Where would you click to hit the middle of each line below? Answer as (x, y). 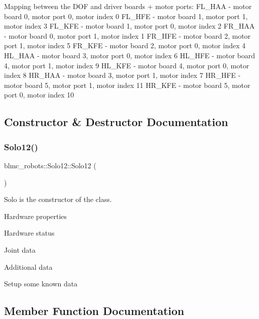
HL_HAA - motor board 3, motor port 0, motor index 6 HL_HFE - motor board (130, 55)
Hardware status (29, 233)
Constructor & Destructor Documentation (116, 122)
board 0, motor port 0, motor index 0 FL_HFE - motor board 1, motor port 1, (126, 16)
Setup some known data (41, 284)
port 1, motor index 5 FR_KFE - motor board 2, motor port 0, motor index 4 (125, 45)
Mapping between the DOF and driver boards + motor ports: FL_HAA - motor (128, 6)
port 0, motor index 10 (39, 95)
